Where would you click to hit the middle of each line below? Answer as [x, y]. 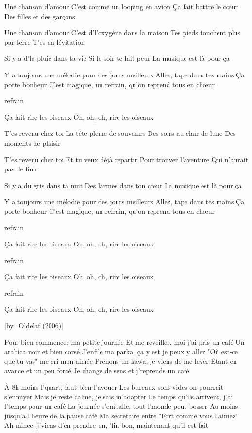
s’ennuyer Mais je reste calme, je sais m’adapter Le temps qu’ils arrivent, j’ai [119, 396]
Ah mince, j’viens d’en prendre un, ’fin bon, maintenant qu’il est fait [107, 425]
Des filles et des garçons [40, 16]
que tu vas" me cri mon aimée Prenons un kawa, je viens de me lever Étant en [121, 361]
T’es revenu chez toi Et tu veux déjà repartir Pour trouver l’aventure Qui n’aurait [126, 159]
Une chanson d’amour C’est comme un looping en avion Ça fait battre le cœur [121, 6]
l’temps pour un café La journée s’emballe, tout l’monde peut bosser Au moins [121, 406]
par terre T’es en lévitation [45, 42]
